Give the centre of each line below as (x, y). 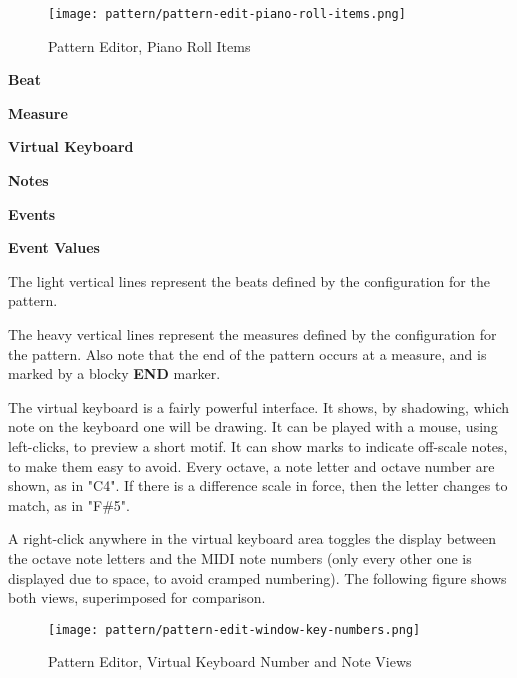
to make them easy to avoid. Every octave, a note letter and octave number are (251, 465)
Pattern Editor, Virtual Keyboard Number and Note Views (230, 661)
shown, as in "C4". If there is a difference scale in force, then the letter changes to (258, 485)
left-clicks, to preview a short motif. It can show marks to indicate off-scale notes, (258, 445)
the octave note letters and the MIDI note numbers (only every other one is (240, 557)
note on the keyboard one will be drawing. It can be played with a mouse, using (253, 426)
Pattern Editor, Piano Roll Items (149, 45)
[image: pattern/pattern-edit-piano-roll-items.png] (227, 14)
